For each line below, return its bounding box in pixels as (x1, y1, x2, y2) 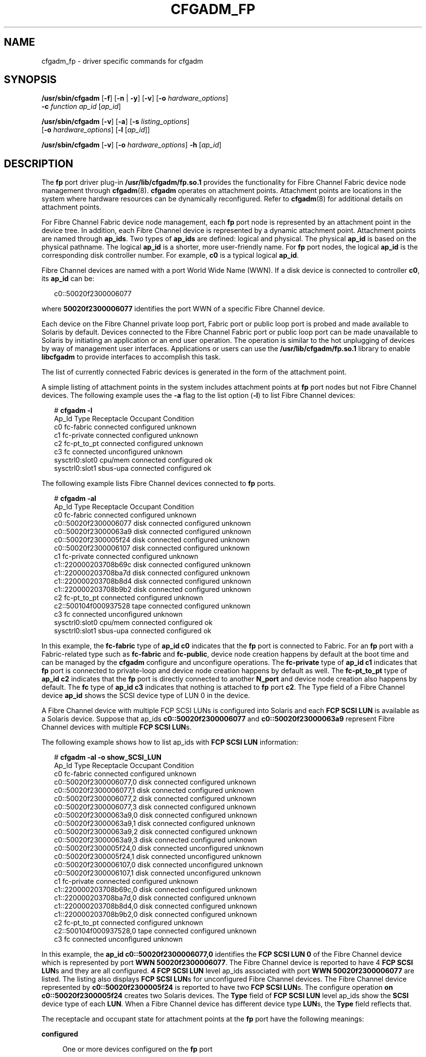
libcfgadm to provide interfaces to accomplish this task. (41, 353, 221, 361)
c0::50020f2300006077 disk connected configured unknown (54, 519, 251, 528)
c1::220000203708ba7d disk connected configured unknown (54, 569, 250, 577)
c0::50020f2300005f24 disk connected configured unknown (54, 536, 250, 544)
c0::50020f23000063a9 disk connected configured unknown (54, 527, 251, 536)
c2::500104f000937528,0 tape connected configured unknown (54, 927, 257, 935)
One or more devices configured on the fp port (62, 1045, 213, 1054)
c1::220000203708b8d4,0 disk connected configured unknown (54, 902, 257, 911)
